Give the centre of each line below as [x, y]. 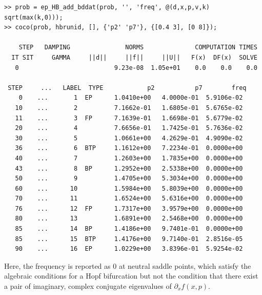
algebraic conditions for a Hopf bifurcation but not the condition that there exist [131, 276]
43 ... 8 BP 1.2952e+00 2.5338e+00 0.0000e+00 [129, 168]
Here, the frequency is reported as [57, 265]
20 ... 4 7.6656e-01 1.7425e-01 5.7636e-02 [129, 128]
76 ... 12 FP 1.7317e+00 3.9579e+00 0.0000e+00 [129, 208]
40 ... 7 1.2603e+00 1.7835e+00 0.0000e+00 [129, 158]
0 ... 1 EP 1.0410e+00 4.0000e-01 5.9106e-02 [131, 98]
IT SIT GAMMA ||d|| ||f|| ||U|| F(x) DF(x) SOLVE [134, 57]
